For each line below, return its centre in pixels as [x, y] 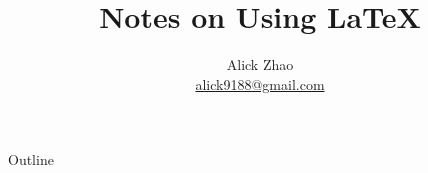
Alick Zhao [260, 64]
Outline [31, 159]
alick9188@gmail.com [260, 83]
